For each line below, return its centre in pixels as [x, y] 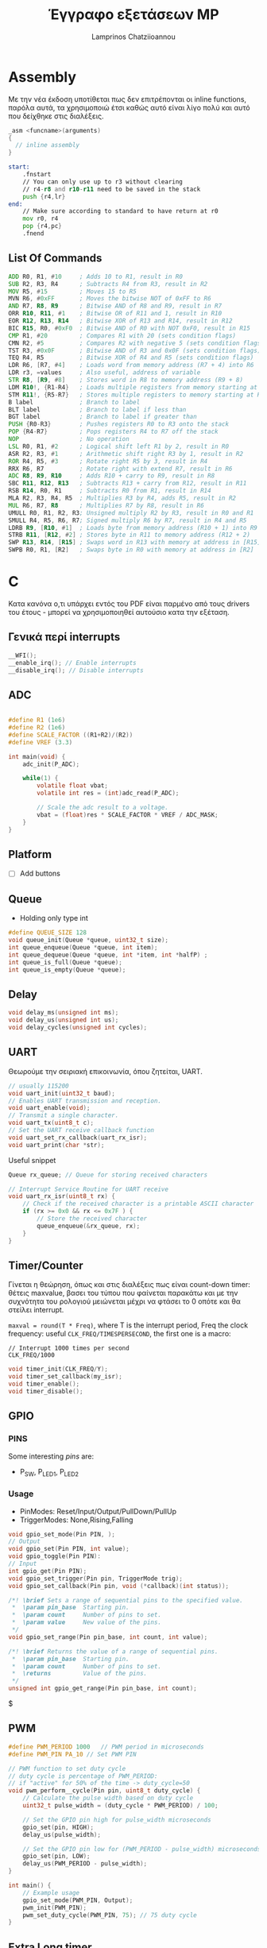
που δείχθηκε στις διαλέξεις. [56, 116]
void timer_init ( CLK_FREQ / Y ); [58, 1369]
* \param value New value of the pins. [86, 1622]
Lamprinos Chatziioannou [133, 37]
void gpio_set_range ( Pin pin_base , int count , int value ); [108, 1637]
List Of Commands [55, 259]
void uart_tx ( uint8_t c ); [51, 1123]
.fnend [33, 234]
